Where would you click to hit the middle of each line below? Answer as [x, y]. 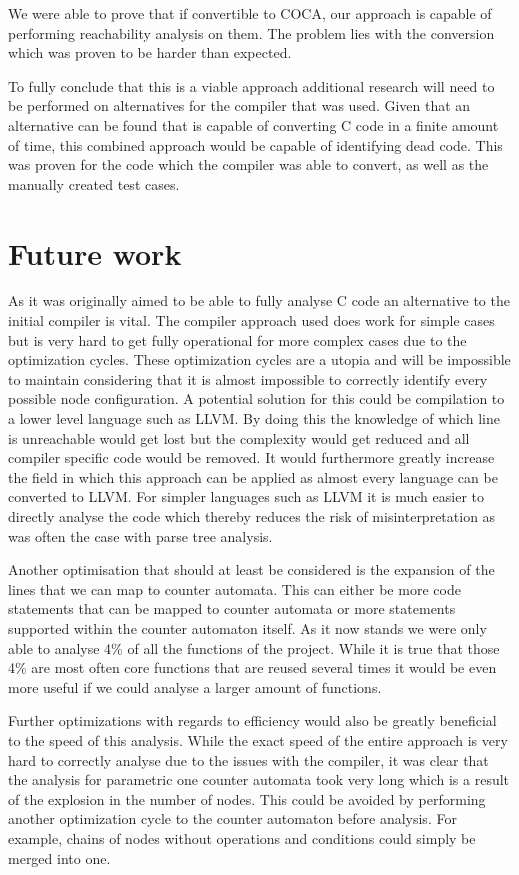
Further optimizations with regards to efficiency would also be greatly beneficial [252, 720]
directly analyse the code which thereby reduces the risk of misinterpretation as [252, 516]
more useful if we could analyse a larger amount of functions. [195, 686]
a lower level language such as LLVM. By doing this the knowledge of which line [254, 418]
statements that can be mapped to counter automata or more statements [232, 608]
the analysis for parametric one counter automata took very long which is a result [259, 779]
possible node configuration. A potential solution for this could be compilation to [256, 398]
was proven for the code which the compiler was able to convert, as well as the [248, 164]
